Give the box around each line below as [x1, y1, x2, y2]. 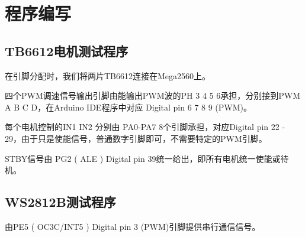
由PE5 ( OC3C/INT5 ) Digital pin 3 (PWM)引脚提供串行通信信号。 [5, 220, 261, 232]
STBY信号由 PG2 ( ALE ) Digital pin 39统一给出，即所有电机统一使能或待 [5, 152, 289, 164]
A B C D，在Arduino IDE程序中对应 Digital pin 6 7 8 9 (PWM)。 [5, 100, 252, 113]
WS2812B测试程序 [5, 193, 116, 211]
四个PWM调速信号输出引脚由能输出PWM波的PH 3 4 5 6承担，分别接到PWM [5, 89, 300, 102]
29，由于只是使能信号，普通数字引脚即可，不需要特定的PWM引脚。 [5, 132, 267, 144]
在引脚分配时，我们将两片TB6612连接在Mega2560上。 [5, 69, 211, 82]
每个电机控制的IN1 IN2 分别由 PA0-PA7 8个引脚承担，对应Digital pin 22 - [5, 121, 285, 133]
